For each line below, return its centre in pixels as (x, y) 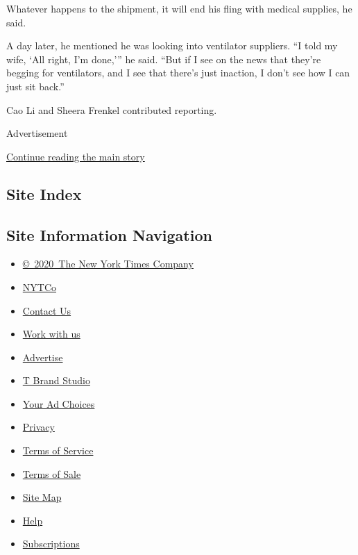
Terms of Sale (52, 473)
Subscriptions (51, 544)
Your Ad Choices (59, 403)
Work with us (51, 334)
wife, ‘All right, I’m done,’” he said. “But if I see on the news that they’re (164, 59)
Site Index (44, 193)
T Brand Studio (56, 380)
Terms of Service (58, 450)
